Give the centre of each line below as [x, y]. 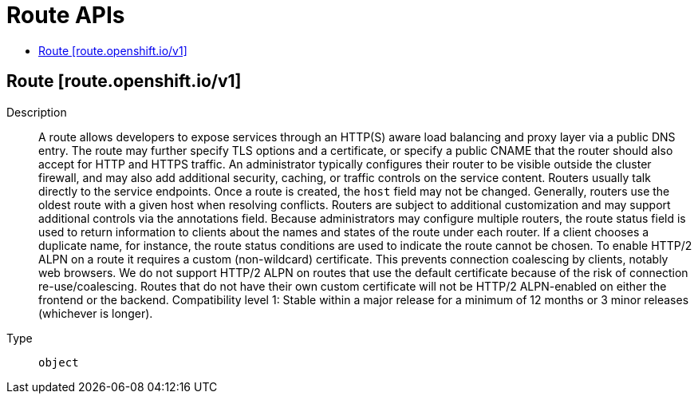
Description [37, 112]
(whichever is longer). [96, 313]
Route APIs [66, 15]
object [59, 362]
